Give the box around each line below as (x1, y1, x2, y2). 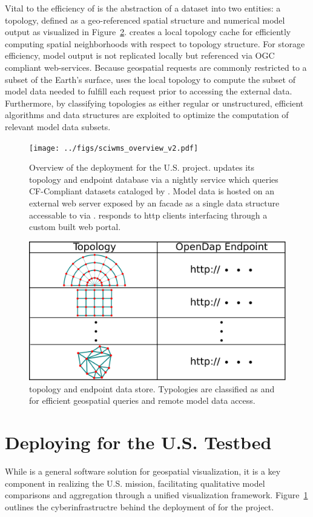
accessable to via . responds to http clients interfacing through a (29, 208, 268, 221)
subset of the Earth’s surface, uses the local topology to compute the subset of (5, 73, 295, 85)
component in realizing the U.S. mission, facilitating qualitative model (5, 476, 265, 489)
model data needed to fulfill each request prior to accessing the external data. (5, 85, 292, 97)
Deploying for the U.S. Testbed (5, 430, 272, 455)
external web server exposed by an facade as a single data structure (29, 196, 280, 209)
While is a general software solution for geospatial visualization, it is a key (5, 465, 281, 478)
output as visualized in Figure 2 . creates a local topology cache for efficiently (5, 25, 291, 38)
